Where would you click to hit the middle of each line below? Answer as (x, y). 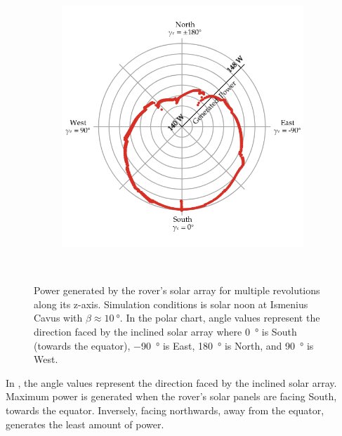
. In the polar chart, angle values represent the (220, 318)
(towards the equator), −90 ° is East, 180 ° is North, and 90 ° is (174, 345)
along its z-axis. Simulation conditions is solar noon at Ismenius (171, 304)
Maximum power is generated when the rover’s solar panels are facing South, (171, 396)
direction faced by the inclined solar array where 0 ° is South (165, 331)
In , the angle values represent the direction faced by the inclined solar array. (171, 382)
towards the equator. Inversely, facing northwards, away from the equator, (165, 410)
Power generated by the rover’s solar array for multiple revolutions (177, 290)
